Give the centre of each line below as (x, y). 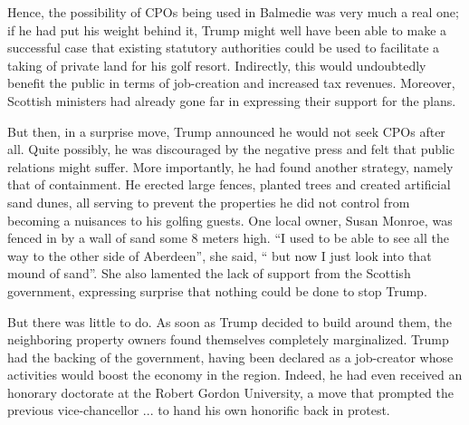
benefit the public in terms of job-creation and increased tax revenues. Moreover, (231, 83)
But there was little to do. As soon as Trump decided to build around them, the (230, 321)
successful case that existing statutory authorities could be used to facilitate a (224, 48)
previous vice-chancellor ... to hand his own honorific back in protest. (199, 410)
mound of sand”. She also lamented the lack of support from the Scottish (209, 273)
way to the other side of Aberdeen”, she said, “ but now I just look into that (220, 255)
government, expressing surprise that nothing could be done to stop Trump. (217, 290)
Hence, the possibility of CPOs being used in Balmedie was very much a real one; (233, 12)
